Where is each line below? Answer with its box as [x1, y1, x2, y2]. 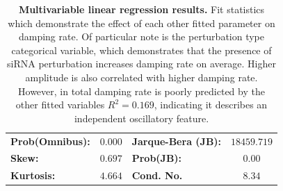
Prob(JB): [131, 151, 182, 165]
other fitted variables [15, 97, 105, 112]
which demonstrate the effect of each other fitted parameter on [8, 15, 275, 30]
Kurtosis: [10, 168, 56, 183]
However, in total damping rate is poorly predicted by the [18, 83, 265, 98]
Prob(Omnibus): [10, 133, 90, 148]
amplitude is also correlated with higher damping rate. [25, 69, 258, 84]
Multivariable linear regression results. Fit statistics [18, 2, 265, 16]
